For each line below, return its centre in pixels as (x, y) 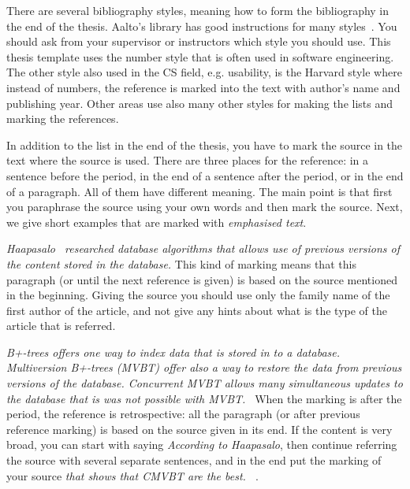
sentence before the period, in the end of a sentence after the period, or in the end (205, 175)
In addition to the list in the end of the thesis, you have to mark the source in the (205, 144)
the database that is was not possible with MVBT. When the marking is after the (204, 398)
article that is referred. (61, 326)
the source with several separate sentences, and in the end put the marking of (194, 460)
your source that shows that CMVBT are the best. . (132, 475)
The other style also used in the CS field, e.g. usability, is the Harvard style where (204, 72)
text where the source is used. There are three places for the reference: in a (188, 160)
